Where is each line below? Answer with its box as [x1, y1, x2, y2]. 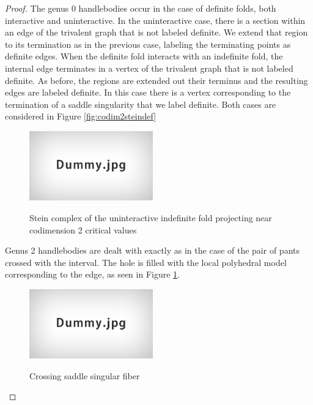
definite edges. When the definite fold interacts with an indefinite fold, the [5, 50, 283, 62]
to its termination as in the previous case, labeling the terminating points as [5, 37, 291, 50]
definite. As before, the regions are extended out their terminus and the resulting [5, 74, 308, 86]
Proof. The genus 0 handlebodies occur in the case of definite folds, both [5, 2, 276, 14]
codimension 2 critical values [29, 223, 137, 236]
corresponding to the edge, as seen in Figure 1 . [5, 268, 180, 281]
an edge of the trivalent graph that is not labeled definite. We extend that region [5, 26, 308, 39]
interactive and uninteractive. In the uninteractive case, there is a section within [5, 13, 306, 26]
